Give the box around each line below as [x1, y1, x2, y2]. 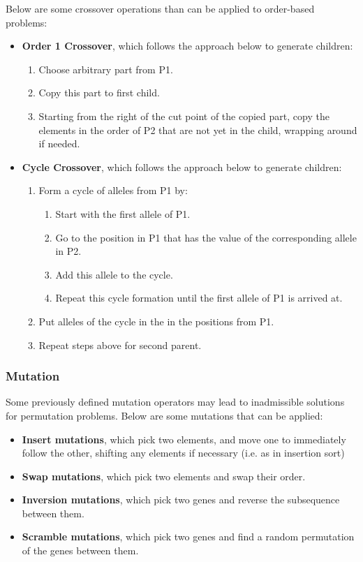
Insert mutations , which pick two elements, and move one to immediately [22, 431, 346, 446]
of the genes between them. [22, 543, 139, 558]
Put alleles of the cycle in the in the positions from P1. [38, 313, 274, 328]
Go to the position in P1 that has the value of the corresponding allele [55, 230, 357, 244]
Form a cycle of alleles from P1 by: [38, 183, 188, 198]
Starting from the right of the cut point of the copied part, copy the [38, 108, 329, 123]
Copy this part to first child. [38, 85, 160, 100]
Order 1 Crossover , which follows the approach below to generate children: [22, 38, 353, 53]
